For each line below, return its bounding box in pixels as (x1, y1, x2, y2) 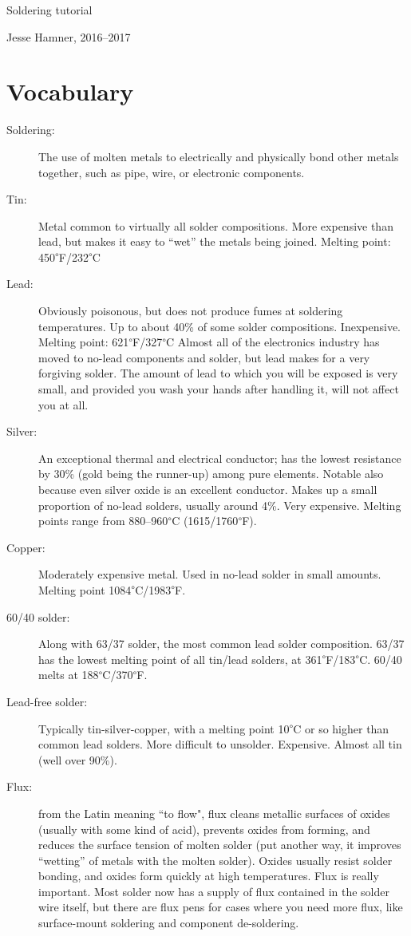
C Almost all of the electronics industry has (165, 334, 380, 350)
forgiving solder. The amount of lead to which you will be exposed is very (38, 365, 398, 381)
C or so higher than (293, 720, 389, 737)
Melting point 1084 (38, 581, 132, 598)
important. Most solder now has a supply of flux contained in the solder (38, 883, 389, 899)
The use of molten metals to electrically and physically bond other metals (38, 148, 399, 164)
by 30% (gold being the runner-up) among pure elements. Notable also (38, 465, 384, 482)
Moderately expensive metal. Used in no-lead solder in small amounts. (38, 566, 381, 583)
